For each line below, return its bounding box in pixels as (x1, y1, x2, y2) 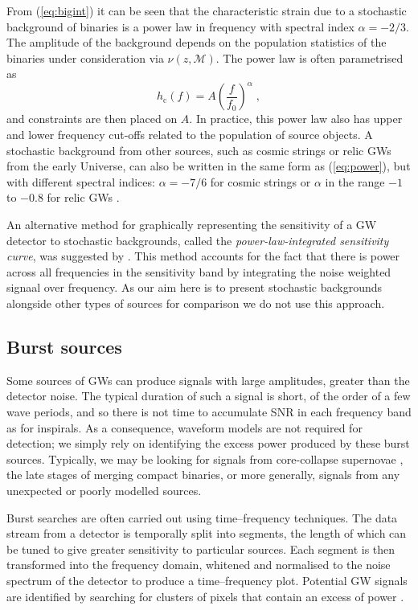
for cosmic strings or (210, 173, 311, 190)
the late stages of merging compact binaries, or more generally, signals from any (6, 466, 400, 483)
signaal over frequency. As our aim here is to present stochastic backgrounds (6, 279, 383, 296)
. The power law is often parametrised (215, 49, 404, 66)
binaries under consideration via (6, 49, 164, 66)
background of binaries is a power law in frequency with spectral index (6, 18, 354, 35)
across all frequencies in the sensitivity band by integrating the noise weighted (6, 263, 391, 280)
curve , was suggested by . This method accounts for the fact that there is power (6, 248, 400, 264)
